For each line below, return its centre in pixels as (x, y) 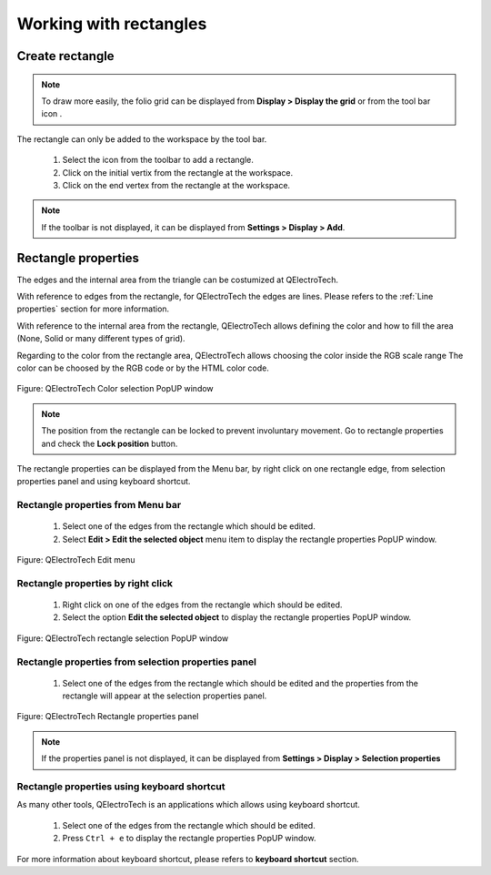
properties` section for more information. (93, 309)
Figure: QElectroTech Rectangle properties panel (108, 717)
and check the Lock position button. (110, 443)
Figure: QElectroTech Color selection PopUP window (115, 389)
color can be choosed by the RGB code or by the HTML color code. (143, 368)
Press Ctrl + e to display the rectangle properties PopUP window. (189, 839)
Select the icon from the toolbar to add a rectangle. (158, 160)
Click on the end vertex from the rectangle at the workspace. (176, 185)
